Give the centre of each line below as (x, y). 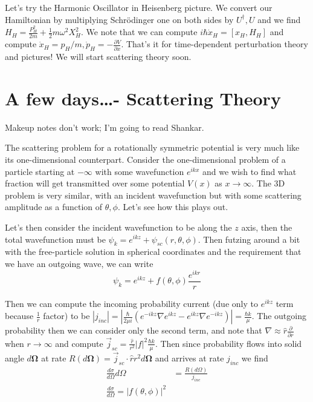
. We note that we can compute (139, 32)
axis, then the (267, 227)
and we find (279, 19)
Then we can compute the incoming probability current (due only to (131, 303)
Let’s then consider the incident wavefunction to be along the (118, 227)
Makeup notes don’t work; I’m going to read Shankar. (105, 127)
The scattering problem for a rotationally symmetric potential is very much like (152, 147)
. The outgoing (279, 316)
